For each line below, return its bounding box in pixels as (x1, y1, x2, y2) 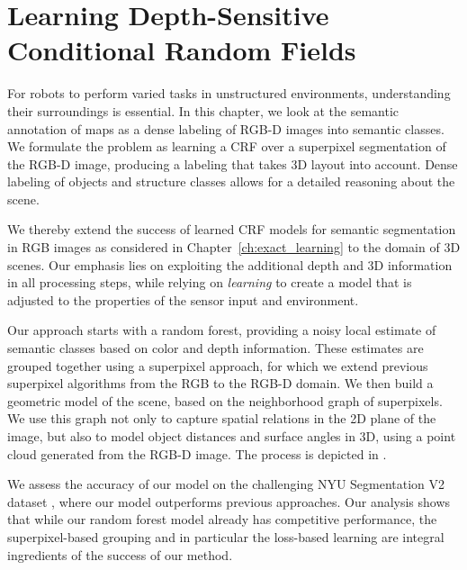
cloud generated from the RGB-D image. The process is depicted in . (7, 444, 387, 463)
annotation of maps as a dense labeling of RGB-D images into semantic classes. (7, 119, 445, 138)
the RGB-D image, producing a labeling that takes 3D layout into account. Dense (7, 154, 458, 173)
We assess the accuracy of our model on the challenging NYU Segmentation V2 (7, 475, 445, 493)
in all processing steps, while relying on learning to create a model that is (7, 273, 412, 292)
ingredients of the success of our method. (7, 545, 233, 564)
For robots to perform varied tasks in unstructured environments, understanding (7, 84, 451, 103)
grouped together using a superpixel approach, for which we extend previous (7, 356, 428, 375)
